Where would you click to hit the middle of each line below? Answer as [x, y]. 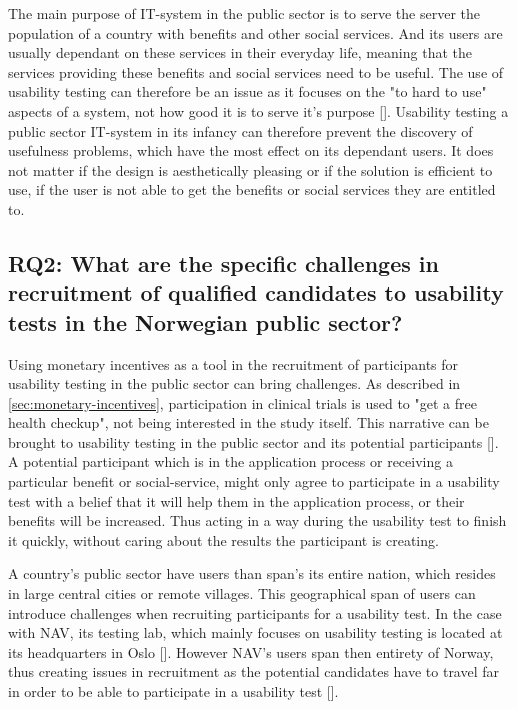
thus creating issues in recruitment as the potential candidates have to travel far [254, 671]
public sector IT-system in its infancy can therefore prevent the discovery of [240, 130]
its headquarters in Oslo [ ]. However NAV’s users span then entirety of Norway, [251, 651]
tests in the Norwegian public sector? [205, 321]
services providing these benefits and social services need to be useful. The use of [256, 71]
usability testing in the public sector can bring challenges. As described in [234, 383]
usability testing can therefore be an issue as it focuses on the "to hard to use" [247, 91]
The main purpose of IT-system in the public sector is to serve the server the [244, 13]
